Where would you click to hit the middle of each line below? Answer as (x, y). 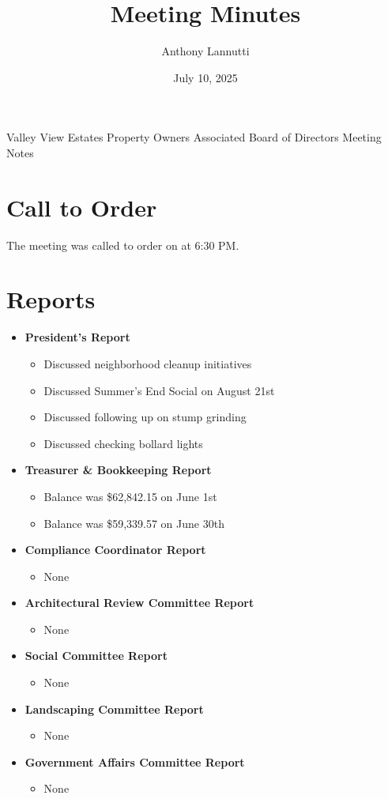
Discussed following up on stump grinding (145, 417)
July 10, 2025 (205, 77)
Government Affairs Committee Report (135, 761)
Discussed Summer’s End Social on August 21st (159, 390)
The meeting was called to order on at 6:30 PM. (123, 245)
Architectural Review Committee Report (139, 603)
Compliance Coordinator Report (115, 550)
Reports (51, 299)
